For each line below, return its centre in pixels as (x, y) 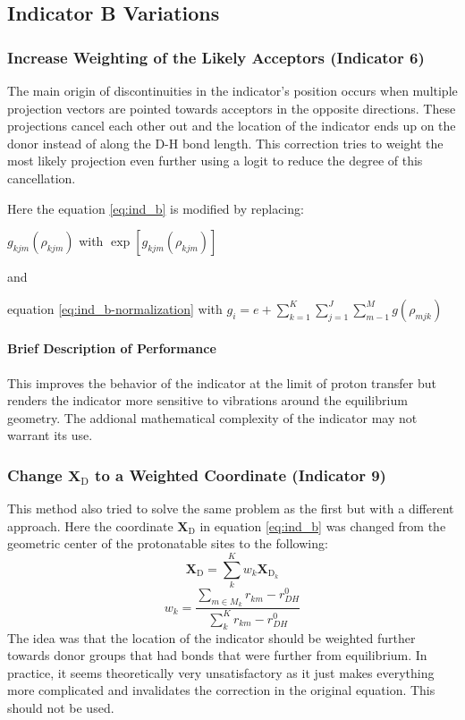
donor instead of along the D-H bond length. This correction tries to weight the (225, 143)
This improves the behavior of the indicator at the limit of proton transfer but (222, 382)
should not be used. (61, 707)
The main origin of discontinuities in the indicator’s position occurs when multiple (232, 90)
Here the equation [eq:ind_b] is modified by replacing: (156, 208)
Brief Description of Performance (112, 348)
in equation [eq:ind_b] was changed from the (323, 525)
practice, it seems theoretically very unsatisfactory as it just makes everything (221, 672)
